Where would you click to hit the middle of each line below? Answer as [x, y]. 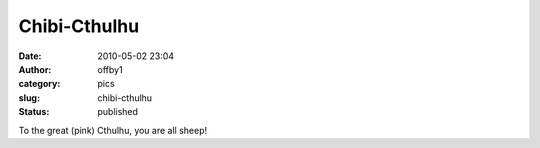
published [118, 112]
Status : [34, 112]
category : [39, 84]
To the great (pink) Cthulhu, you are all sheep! [113, 130]
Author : [35, 69]
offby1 [110, 69]
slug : [29, 97]
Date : [30, 56]
